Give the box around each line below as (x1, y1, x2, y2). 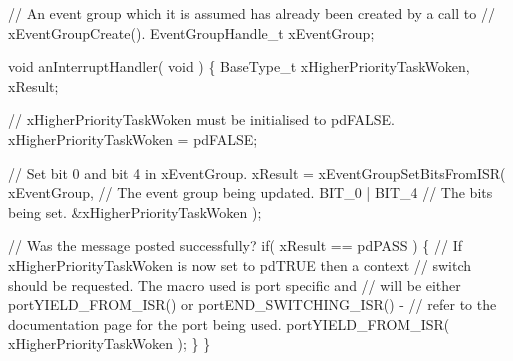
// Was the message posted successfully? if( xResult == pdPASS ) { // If (8, 235, 463, 256)
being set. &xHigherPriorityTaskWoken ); (8, 201, 262, 222)
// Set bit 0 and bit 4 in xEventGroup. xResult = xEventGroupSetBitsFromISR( (8, 162, 506, 183)
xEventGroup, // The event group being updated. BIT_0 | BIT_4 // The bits (8, 182, 493, 203)
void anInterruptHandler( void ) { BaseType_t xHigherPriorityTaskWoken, (8, 56, 470, 77)
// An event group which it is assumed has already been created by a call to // (8, 3, 495, 23)
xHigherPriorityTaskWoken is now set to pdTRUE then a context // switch (8, 254, 472, 275)
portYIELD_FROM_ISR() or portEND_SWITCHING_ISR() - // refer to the (8, 294, 497, 315)
